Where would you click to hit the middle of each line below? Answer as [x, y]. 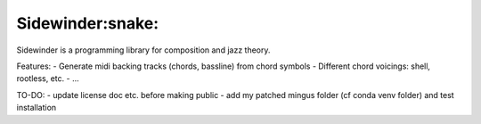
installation [37, 108]
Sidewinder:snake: [88, 23]
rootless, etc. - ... [48, 79]
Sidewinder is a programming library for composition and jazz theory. [143, 50]
